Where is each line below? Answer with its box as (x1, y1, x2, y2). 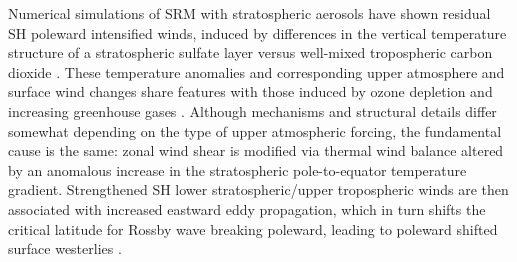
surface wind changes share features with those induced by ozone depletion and (8, 81, 493, 102)
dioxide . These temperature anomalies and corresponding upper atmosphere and (8, 61, 505, 82)
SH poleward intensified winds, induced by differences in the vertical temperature (8, 22, 507, 43)
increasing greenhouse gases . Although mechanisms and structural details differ (8, 100, 497, 121)
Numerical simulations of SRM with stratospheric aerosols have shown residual (8, 3, 491, 23)
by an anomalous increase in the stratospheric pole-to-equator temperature (8, 159, 467, 180)
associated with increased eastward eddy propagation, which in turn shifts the (8, 198, 486, 219)
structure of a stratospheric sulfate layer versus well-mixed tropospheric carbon (8, 42, 493, 63)
